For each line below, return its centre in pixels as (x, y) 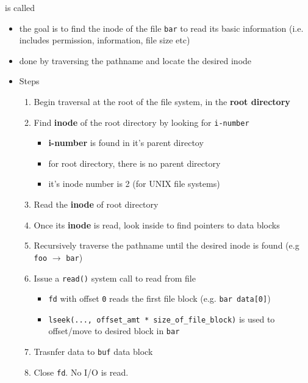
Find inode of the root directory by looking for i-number (141, 122)
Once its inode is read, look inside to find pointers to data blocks (157, 224)
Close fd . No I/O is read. (81, 372)
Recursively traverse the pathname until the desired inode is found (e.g (167, 245)
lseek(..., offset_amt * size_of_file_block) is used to (162, 319)
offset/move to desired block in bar (114, 331)
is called (20, 7)
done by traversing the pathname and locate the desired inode (135, 60)
